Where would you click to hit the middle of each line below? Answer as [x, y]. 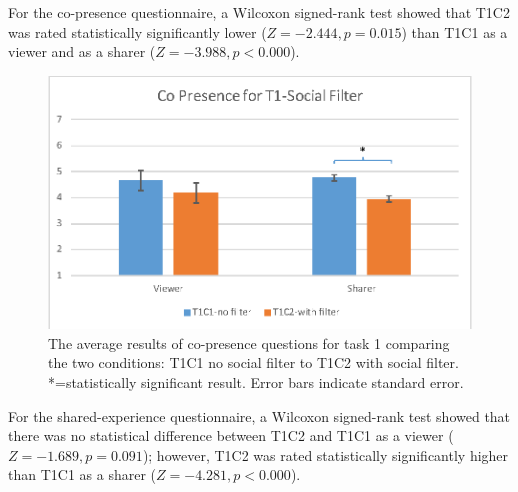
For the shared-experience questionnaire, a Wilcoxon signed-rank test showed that [259, 415]
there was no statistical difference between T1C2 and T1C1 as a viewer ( [231, 435]
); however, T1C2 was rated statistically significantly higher [325, 454]
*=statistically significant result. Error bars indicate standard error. [256, 382]
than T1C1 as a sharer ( [82, 474]
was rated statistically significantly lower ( [137, 31]
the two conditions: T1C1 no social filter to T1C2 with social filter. [253, 362]
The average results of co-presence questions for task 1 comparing [249, 342]
